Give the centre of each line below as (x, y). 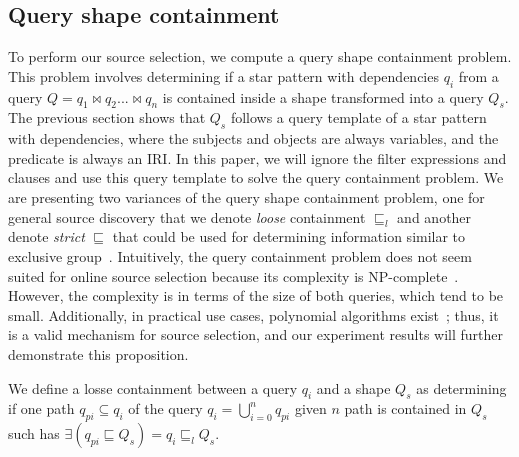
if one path (41, 408)
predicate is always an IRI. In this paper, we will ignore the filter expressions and (257, 157)
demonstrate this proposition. (98, 353)
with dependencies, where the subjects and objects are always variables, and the (253, 138)
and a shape (353, 387)
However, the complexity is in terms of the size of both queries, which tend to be (256, 295)
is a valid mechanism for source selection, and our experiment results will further (255, 334)
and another (434, 216)
